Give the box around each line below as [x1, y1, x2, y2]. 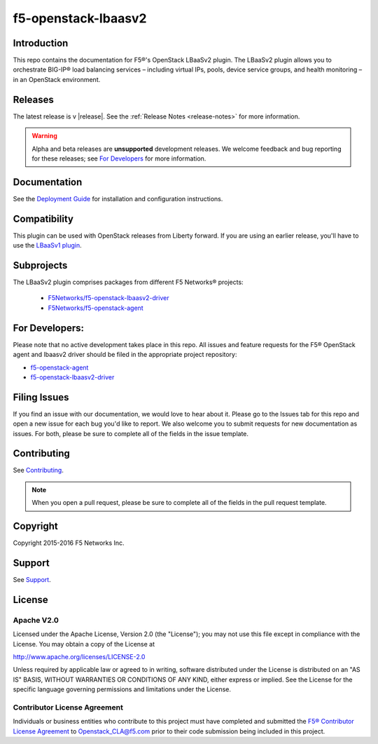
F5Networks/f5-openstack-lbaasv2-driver [48, 294, 169, 302]
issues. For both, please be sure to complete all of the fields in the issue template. [13, 429, 248, 438]
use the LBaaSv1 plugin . [13, 241, 82, 250]
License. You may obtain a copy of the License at [13, 640, 155, 648]
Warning [31, 132, 57, 140]
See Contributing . [13, 466, 64, 475]
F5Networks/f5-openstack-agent [48, 304, 143, 312]
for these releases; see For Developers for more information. [31, 154, 206, 163]
